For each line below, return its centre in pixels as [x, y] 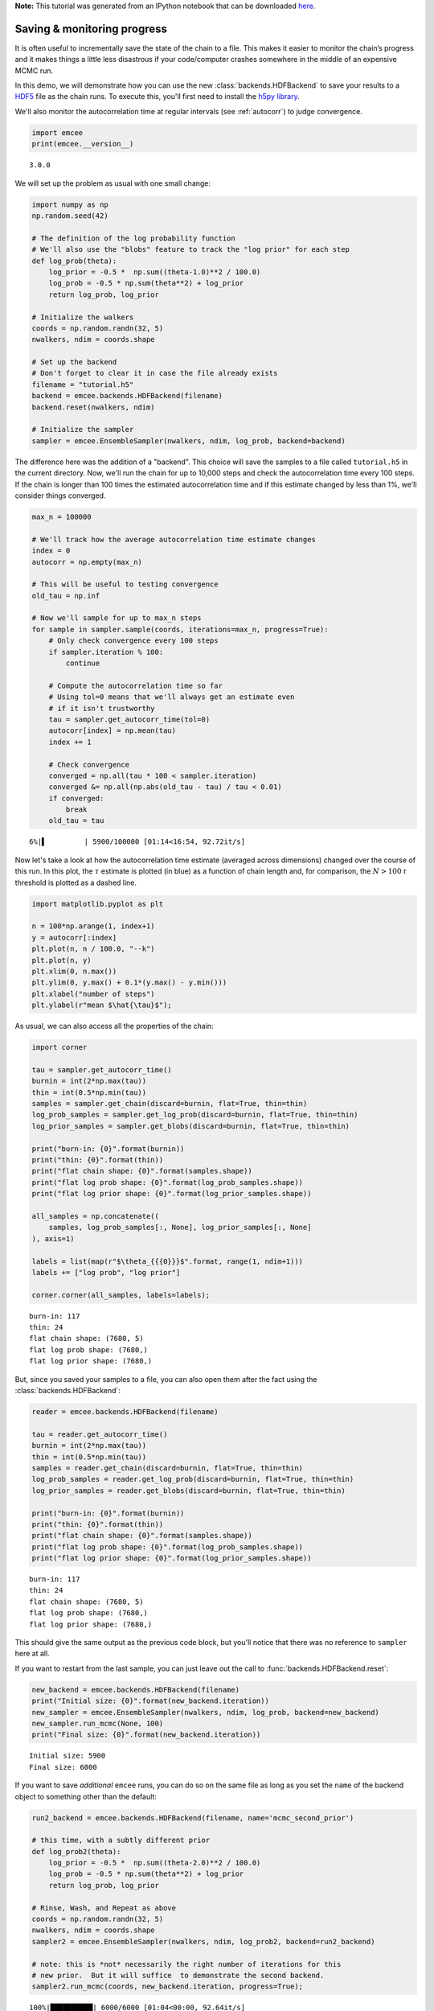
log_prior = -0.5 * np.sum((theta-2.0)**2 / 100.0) [155, 1863]
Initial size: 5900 [68, 1756]
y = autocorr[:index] [74, 938]
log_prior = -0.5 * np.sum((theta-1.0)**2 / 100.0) [155, 272]
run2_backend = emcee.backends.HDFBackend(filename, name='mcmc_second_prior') [193, 1818]
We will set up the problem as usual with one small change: [113, 183]
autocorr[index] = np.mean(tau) [113, 731]
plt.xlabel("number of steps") [94, 994]
